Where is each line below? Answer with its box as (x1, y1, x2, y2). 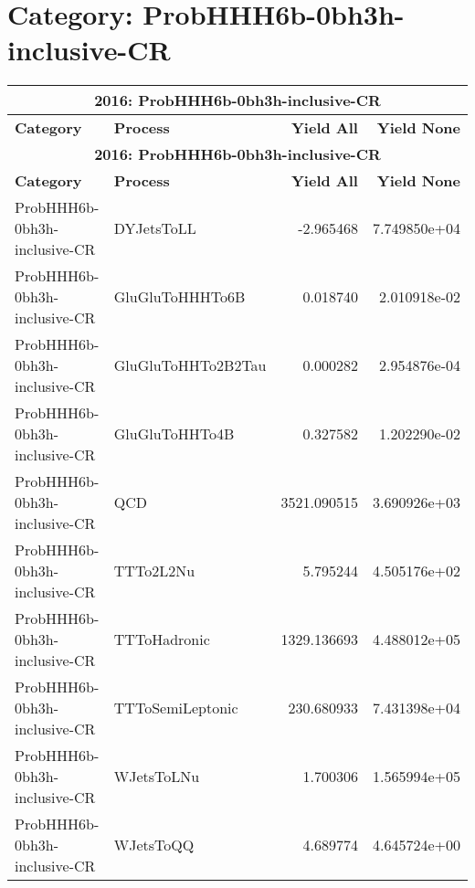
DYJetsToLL (113, 217, 196, 239)
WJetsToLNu (113, 766, 200, 788)
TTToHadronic (113, 629, 210, 650)
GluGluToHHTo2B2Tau (113, 354, 267, 376)
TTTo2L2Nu (113, 560, 195, 582)
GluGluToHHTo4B (113, 423, 235, 445)
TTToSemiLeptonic (113, 697, 238, 719)
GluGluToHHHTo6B (113, 286, 246, 308)
